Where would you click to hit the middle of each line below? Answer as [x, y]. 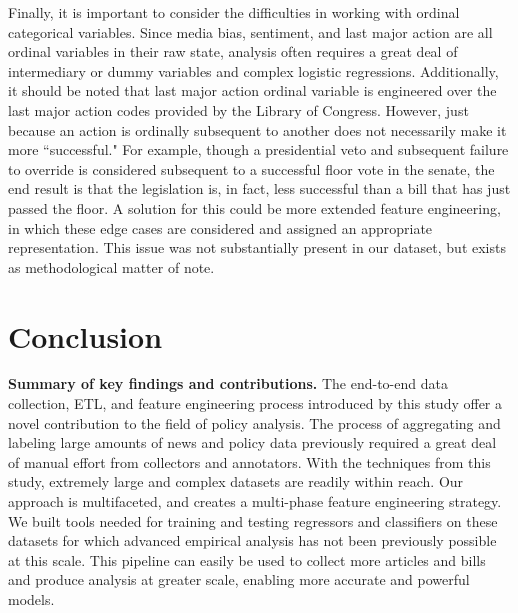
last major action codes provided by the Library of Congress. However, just [238, 109]
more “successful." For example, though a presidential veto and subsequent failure [258, 149]
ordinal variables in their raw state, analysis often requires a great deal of [233, 51]
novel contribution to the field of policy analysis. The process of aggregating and [254, 422]
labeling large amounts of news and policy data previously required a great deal [252, 442]
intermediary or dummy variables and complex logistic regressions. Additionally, [253, 70]
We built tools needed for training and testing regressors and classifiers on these [253, 520]
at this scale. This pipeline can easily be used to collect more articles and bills [247, 559]
